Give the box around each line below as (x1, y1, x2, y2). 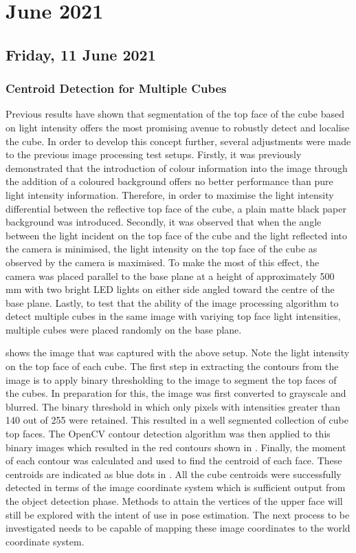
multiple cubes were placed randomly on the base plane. (5, 322, 242, 336)
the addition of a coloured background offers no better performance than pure (5, 174, 333, 188)
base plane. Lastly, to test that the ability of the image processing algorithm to (5, 295, 339, 310)
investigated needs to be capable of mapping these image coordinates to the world (5, 521, 351, 535)
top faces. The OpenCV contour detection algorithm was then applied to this (5, 426, 331, 441)
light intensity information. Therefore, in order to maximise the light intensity (5, 187, 334, 202)
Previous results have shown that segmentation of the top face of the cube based (5, 107, 345, 121)
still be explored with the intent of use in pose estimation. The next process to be (5, 507, 350, 521)
